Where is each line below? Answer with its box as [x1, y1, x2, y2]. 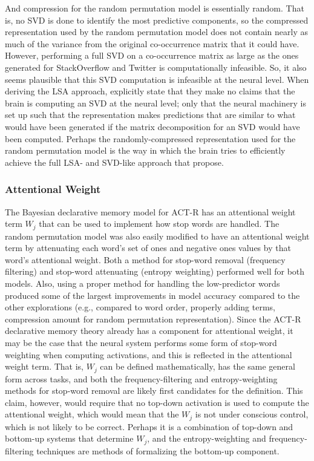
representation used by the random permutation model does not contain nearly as [5, 25, 309, 38]
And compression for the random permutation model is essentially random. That [5, 2, 304, 14]
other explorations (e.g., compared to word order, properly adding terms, [5, 301, 275, 313]
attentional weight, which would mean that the [5, 408, 179, 420]
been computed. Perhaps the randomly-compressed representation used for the [5, 132, 296, 145]
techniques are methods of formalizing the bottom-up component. [36, 444, 280, 457]
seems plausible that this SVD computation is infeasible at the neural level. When [5, 73, 309, 85]
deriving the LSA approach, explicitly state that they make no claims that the [5, 85, 295, 97]
